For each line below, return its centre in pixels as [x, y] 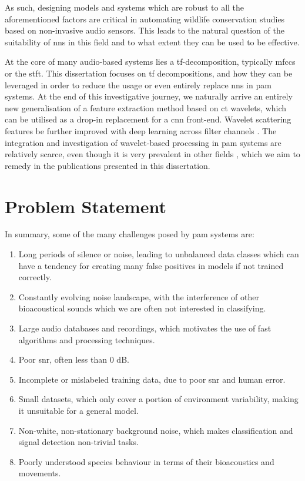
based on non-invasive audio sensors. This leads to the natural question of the [145, 30]
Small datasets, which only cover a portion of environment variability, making [158, 399]
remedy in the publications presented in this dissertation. [108, 165]
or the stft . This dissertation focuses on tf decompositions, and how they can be [149, 73]
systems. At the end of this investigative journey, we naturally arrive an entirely [149, 96]
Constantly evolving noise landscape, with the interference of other [139, 296]
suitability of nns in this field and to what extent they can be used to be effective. [152, 42]
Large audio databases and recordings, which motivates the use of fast [145, 328]
